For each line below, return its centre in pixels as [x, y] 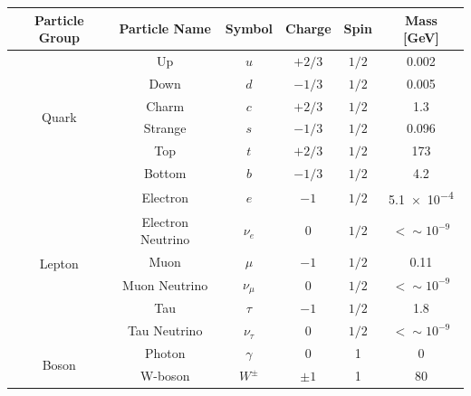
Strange [165, 128]
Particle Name [165, 28]
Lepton [59, 263]
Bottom [165, 173]
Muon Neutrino [165, 284]
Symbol [249, 28]
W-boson [165, 376]
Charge [308, 28]
